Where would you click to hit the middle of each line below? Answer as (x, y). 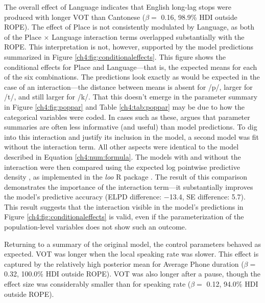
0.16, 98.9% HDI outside (199, 17)
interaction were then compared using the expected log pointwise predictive (122, 167)
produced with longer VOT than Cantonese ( (75, 17)
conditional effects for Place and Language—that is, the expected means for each (131, 67)
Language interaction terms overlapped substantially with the (148, 36)
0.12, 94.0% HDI (232, 284)
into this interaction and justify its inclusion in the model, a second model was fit (132, 136)
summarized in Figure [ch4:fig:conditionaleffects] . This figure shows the (115, 56)
